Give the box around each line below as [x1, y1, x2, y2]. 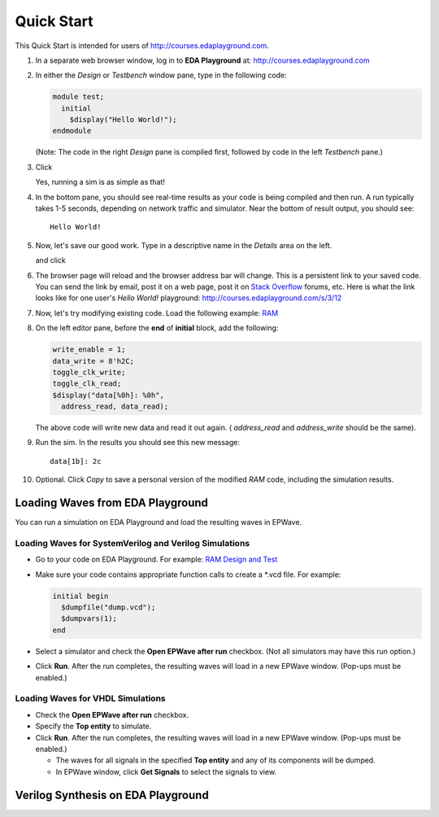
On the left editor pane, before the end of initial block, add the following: [35, 323, 279, 333]
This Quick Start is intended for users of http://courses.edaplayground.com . [15, 41, 270, 50]
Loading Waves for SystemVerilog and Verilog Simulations [15, 537, 250, 548]
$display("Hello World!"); [69, 115, 178, 125]
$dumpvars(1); [61, 614, 118, 623]
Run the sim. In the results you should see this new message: [35, 438, 240, 448]
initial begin [52, 591, 109, 601]
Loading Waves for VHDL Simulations [15, 692, 166, 704]
